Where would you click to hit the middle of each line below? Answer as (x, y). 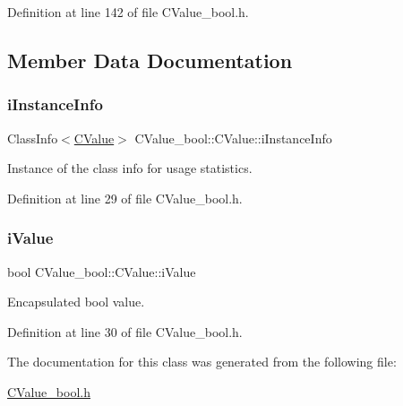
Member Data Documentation (150, 60)
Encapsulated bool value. (76, 302)
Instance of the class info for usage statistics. (130, 168)
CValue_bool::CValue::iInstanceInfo (233, 138)
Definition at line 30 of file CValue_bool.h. (125, 331)
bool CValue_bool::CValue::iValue (102, 271)
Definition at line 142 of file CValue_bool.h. (128, 12)
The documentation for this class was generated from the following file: (202, 362)
